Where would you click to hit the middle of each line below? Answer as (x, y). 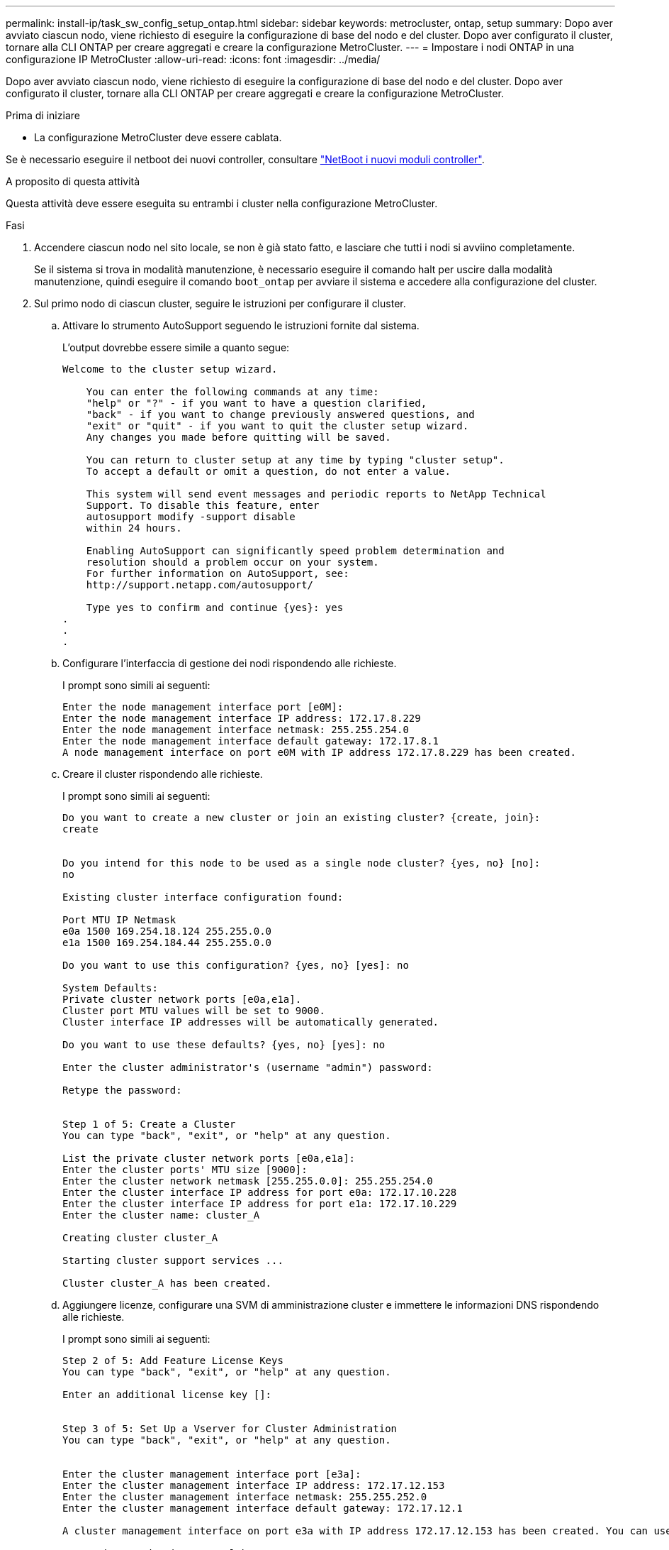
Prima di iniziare (43, 115)
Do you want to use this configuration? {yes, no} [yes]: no (236, 965)
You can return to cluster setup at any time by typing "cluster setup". (295, 460)
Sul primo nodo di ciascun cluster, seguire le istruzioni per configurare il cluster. (220, 303)
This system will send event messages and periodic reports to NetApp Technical (316, 494)
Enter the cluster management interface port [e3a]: (212, 1474)
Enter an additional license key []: (167, 1395)
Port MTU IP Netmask (119, 920)
